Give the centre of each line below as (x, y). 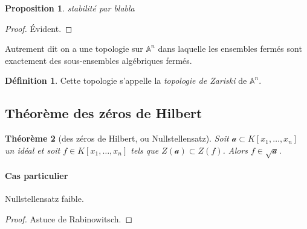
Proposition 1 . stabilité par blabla (70, 8)
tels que (145, 150)
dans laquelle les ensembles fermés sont (230, 49)
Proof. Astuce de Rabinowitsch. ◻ (69, 218)
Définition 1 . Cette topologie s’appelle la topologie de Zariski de (126, 80)
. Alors (235, 150)
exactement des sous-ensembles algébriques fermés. (99, 60)
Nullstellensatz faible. (44, 199)
